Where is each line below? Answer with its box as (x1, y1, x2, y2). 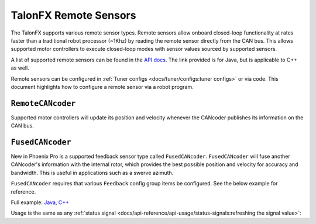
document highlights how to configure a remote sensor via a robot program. (11, 83, 194, 90)
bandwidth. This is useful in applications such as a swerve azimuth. (11, 169, 174, 176)
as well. (11, 64, 29, 71)
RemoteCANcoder (11, 98, 76, 108)
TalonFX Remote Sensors (11, 9, 136, 22)
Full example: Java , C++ (11, 199, 70, 206)
